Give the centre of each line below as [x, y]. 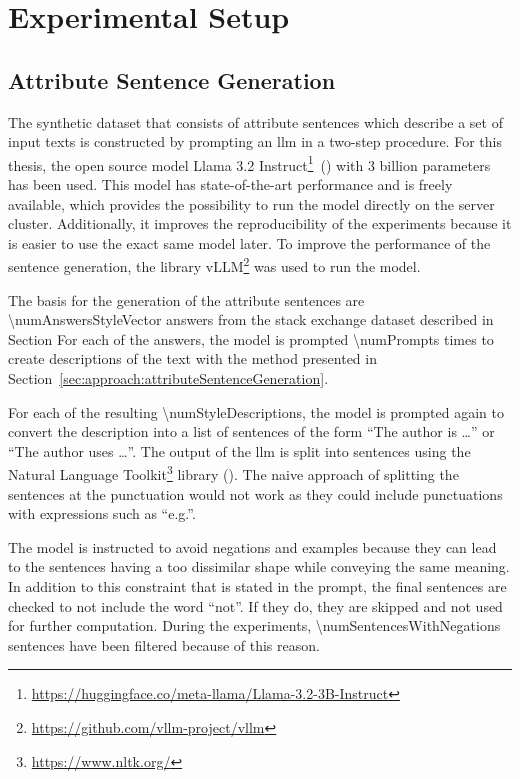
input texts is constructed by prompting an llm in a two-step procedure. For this [255, 141]
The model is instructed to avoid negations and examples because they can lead [252, 546]
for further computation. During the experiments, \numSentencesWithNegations [254, 625]
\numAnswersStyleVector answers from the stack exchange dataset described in [251, 319]
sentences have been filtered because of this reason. [164, 644]
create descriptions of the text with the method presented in [192, 358]
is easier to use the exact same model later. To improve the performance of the [249, 242]
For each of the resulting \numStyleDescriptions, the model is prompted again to [256, 411]
